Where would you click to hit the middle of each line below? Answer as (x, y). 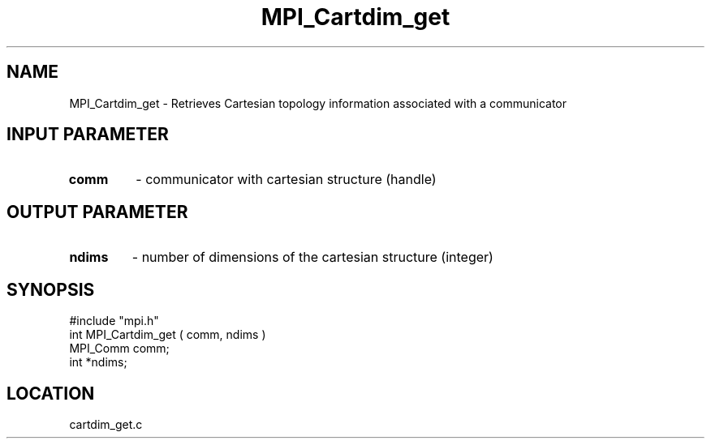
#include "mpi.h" (114, 321)
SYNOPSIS (51, 289)
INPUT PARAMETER (88, 135)
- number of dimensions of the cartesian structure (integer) (312, 257)
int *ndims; (98, 362)
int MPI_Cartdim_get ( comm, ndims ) (168, 335)
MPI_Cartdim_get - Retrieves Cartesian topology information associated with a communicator (318, 103)
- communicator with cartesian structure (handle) (286, 180)
